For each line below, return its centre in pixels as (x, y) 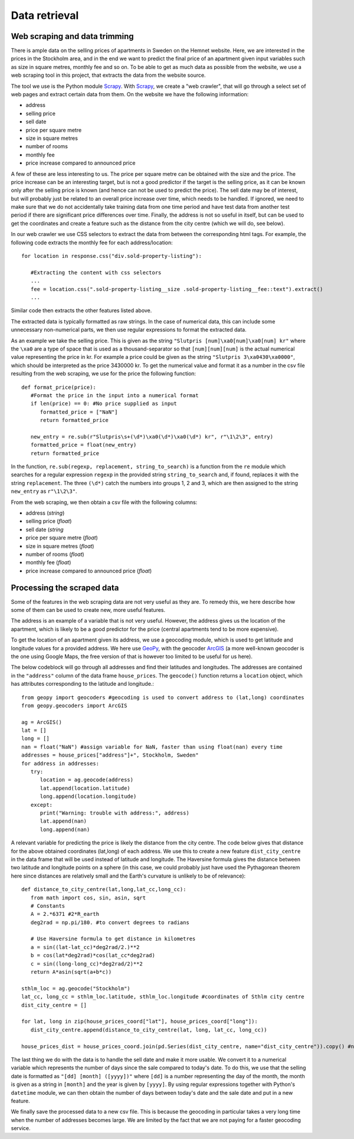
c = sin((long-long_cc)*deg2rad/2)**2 (86, 964)
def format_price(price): (59, 387)
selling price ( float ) (49, 521)
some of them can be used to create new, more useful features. (88, 610)
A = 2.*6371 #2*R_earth (65, 914)
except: (42, 805)
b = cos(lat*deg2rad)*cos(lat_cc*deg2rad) (93, 955)
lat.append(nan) (63, 821)
